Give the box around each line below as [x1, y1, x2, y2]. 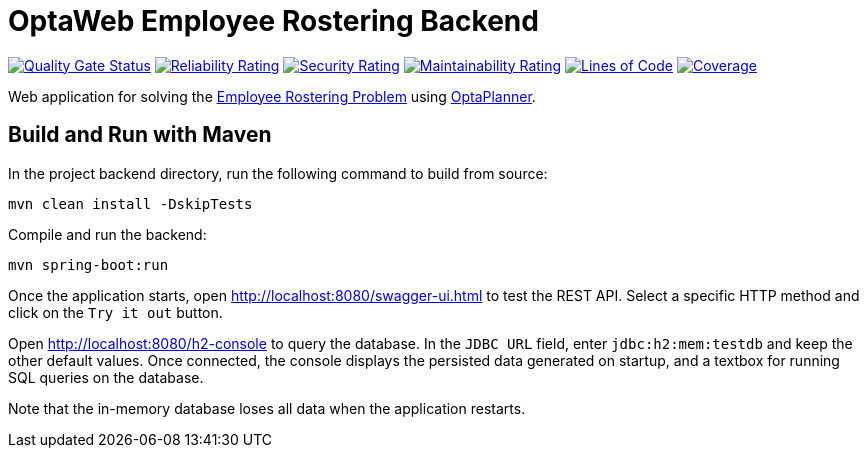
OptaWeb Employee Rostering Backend [8, 4, 539, 38]
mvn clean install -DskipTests [8, 195, 253, 212]
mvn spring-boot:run [8, 256, 169, 273]
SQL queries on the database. [8, 368, 204, 386]
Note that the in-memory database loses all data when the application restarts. [8, 399, 526, 417]
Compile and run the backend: [8, 225, 207, 243]
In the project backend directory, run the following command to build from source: [8, 164, 548, 182]
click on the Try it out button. [8, 303, 223, 321]
